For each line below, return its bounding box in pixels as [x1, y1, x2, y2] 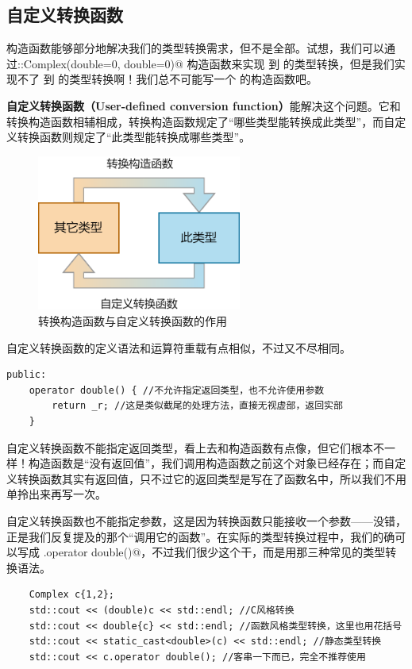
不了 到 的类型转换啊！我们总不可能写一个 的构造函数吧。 [17, 71, 318, 87]
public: [6, 369, 47, 381]
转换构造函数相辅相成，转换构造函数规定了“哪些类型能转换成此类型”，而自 [6, 113, 395, 129]
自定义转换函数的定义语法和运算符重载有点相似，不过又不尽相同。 [6, 339, 351, 356]
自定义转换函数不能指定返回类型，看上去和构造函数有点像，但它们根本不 [6, 439, 384, 456]
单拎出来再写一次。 [6, 486, 106, 502]
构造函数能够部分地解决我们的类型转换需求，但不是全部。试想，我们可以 [6, 40, 384, 56]
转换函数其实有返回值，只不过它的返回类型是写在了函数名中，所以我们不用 [17, 470, 406, 486]
